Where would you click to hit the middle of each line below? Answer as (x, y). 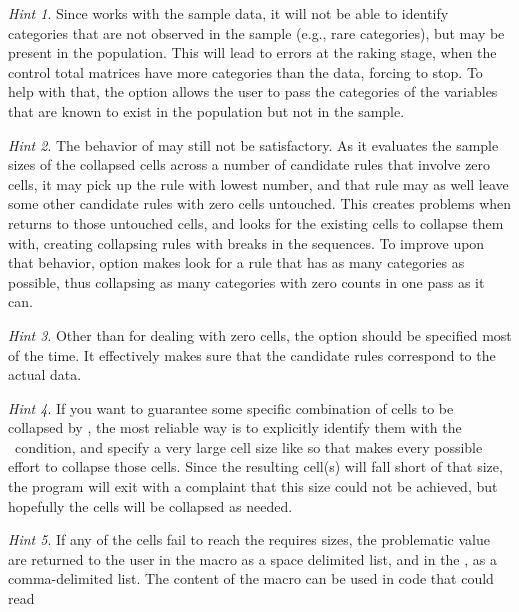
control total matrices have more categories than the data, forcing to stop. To (245, 71)
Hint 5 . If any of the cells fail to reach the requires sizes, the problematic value (249, 539)
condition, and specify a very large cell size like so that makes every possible (248, 446)
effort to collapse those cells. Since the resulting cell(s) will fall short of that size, (255, 466)
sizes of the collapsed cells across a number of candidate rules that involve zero (249, 164)
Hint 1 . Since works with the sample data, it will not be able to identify (228, 13)
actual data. (45, 374)
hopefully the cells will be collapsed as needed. (150, 505)
